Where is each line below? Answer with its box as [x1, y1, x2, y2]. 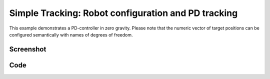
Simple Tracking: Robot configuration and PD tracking [9, 7, 238, 18]
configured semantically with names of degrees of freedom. [9, 31, 133, 37]
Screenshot [9, 45, 46, 53]
